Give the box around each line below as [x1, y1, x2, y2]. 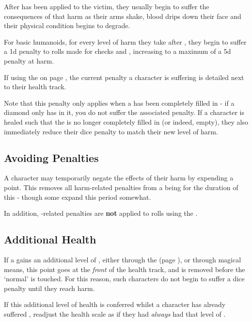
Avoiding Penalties [4, 150, 99, 165]
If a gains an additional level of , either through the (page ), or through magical [4, 254, 241, 264]
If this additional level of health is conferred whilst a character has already [4, 299, 226, 309]
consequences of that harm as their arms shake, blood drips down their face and [4, 11, 241, 21]
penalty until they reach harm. [4, 283, 95, 293]
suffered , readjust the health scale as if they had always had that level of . [4, 308, 226, 319]
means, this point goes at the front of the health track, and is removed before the [4, 264, 245, 274]
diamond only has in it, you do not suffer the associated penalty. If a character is [4, 107, 244, 117]
